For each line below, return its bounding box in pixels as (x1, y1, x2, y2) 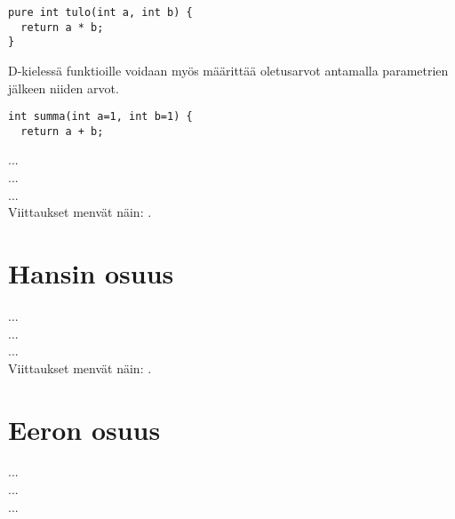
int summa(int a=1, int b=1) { (8, 110, 193, 124)
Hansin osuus (8, 255, 174, 291)
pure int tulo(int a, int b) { (8, 6, 193, 19)
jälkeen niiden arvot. (8, 78, 119, 97)
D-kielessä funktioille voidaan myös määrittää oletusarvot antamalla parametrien (8, 60, 449, 79)
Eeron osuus (8, 411, 161, 447)
